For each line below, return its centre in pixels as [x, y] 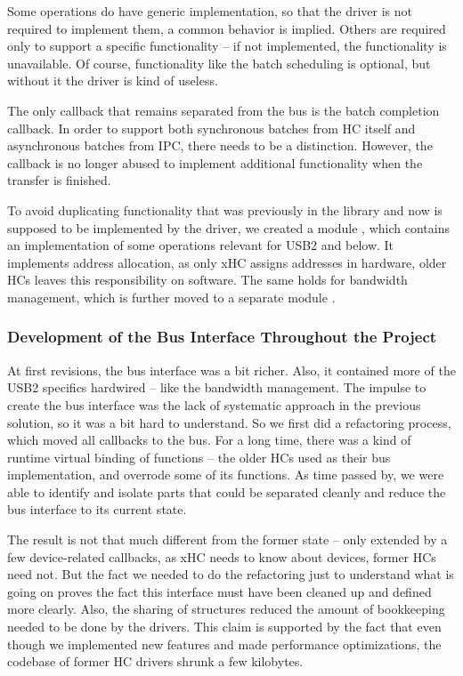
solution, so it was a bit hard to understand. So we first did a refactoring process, [229, 422]
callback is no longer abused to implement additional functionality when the [215, 162]
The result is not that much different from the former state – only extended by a [227, 539]
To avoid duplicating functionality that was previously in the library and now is [225, 209]
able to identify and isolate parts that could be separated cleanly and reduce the [227, 491]
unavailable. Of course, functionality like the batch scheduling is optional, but [219, 63]
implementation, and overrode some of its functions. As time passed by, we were [226, 475]
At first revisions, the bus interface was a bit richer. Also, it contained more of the [231, 370]
